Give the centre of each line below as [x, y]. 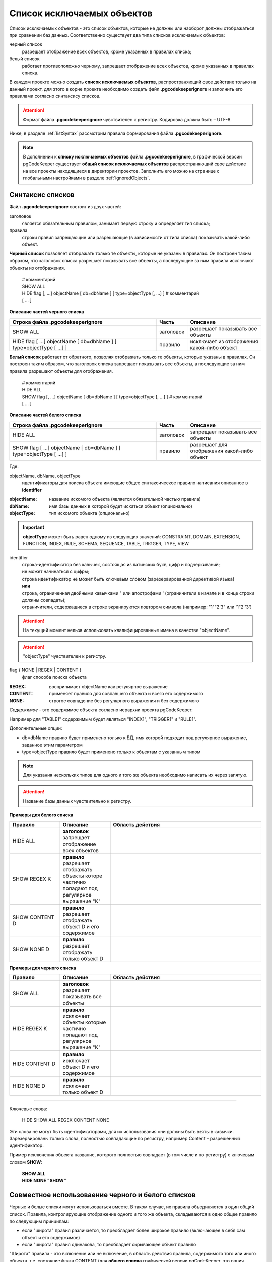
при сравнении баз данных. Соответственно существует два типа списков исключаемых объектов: [117, 35]
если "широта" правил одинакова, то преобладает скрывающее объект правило [109, 1244]
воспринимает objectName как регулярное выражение [109, 687]
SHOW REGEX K [32, 879]
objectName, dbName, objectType [45, 476]
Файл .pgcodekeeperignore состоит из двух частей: [65, 207]
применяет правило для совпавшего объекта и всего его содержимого [126, 694]
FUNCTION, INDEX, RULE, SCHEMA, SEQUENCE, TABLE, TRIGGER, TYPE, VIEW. [106, 544]
